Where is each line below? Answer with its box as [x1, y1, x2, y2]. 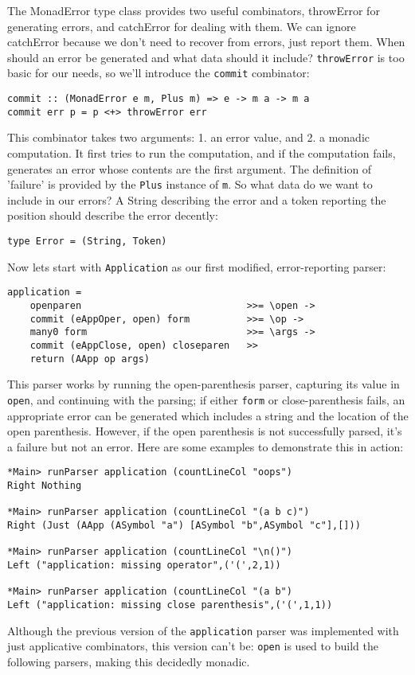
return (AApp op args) [29, 353, 150, 365]
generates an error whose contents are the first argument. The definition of [7, 160, 372, 177]
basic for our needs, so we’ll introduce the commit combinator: [7, 64, 310, 81]
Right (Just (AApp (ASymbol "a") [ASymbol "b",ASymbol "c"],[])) [7, 519, 361, 531]
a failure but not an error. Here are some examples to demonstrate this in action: [7, 438, 404, 455]
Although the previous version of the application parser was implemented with [7, 622, 399, 638]
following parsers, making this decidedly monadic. [7, 653, 250, 669]
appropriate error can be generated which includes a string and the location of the [7, 407, 409, 423]
